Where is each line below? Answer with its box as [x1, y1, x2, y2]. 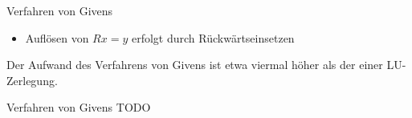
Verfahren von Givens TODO [6, 99, 151, 116]
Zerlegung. [6, 71, 58, 88]
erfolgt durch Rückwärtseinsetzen [131, 29, 295, 46]
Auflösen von [25, 29, 89, 46]
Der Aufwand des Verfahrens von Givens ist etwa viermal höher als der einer [6, 56, 383, 73]
